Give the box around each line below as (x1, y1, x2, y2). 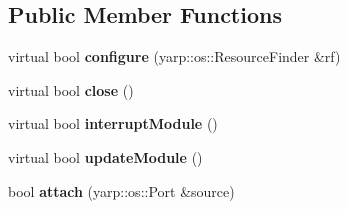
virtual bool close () (8, 79, 134, 100)
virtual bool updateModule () (8, 146, 203, 167)
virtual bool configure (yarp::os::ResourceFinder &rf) (8, 46, 341, 67)
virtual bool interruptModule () (8, 113, 218, 134)
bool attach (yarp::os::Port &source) (8, 180, 235, 201)
